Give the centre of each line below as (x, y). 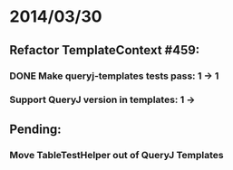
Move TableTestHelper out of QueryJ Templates (116, 155)
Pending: (35, 129)
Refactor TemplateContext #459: (105, 50)
